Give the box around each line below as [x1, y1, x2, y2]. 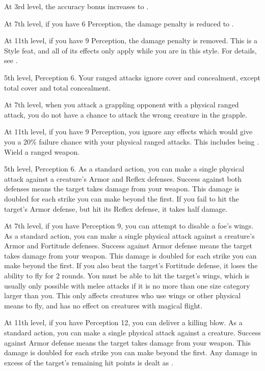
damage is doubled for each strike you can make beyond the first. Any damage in [4, 347, 257, 358]
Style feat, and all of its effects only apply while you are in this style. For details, [4, 45, 257, 55]
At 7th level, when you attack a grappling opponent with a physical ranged [4, 99, 239, 110]
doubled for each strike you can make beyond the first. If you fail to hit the [4, 193, 239, 204]
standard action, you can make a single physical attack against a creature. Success [4, 327, 261, 338]
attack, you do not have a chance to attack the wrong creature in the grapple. [4, 109, 247, 120]
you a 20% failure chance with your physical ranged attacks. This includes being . [4, 136, 259, 147]
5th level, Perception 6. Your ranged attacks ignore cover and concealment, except [4, 72, 260, 82]
